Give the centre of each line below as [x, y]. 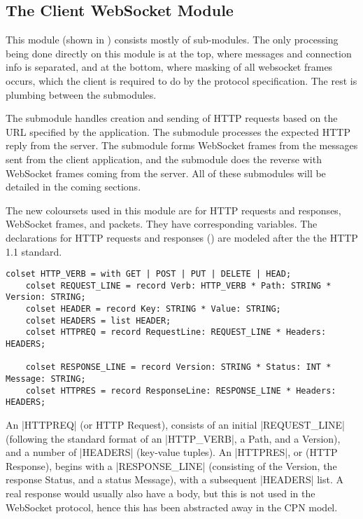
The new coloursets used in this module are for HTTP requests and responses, [173, 210]
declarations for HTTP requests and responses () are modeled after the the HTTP [182, 237]
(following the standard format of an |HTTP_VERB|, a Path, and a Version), [173, 438]
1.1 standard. [34, 251]
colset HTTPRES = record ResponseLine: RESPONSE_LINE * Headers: [181, 390]
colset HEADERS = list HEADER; [98, 320]
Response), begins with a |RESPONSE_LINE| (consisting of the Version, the [171, 465]
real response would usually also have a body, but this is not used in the [161, 493]
